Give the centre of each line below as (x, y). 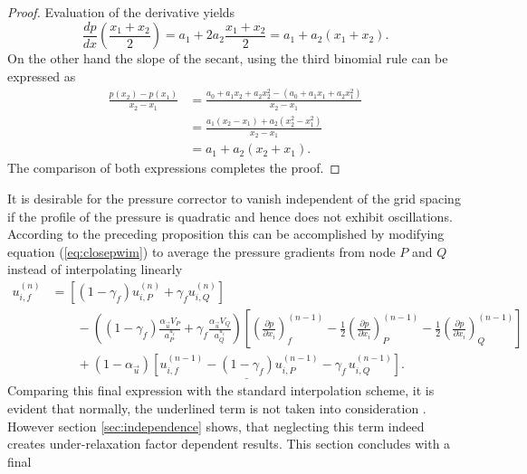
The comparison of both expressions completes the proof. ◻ (174, 168)
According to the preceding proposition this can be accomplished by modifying (226, 234)
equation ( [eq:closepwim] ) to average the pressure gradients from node (201, 251)
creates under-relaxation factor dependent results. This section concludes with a (229, 444)
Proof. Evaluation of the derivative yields (121, 12)
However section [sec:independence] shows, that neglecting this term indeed (216, 426)
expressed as (42, 76)
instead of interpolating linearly (95, 269)
